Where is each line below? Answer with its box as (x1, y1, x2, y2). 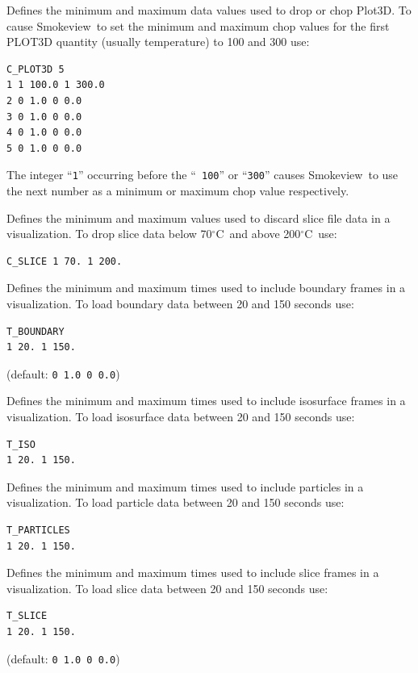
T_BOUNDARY (6, 325, 65, 337)
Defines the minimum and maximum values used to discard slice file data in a (6, 209, 391, 226)
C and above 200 (215, 225, 301, 242)
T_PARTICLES (6, 524, 70, 536)
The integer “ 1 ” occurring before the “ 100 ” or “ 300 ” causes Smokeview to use (6, 166, 399, 183)
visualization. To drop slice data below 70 (6, 225, 212, 242)
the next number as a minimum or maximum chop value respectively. (6, 182, 349, 199)
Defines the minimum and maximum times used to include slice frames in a (6, 564, 379, 581)
